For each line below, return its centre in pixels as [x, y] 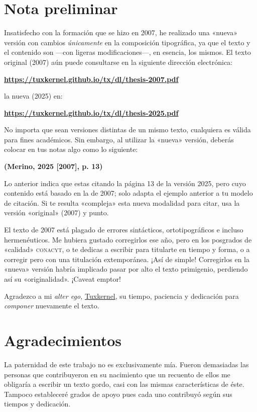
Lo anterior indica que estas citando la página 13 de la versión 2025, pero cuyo [125, 183]
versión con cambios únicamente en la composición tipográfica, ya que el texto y [127, 42]
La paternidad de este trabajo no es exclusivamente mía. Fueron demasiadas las [126, 364]
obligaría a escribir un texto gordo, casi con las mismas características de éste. [124, 384]
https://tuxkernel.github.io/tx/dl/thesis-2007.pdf [91, 79]
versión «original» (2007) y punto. [56, 213]
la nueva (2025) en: [33, 96]
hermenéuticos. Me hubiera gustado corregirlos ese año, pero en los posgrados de [128, 239]
